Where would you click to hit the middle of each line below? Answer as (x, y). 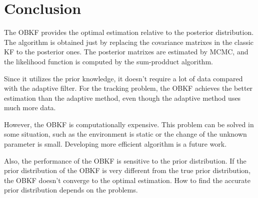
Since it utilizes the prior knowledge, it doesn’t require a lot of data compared (123, 78)
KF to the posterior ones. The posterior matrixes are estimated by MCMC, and (126, 52)
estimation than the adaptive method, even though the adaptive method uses (122, 98)
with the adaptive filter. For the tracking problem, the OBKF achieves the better (128, 88)
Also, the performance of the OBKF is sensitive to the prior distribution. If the (125, 160)
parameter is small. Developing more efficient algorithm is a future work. (115, 144)
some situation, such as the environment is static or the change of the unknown (125, 134)
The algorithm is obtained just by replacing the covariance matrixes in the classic (129, 42)
